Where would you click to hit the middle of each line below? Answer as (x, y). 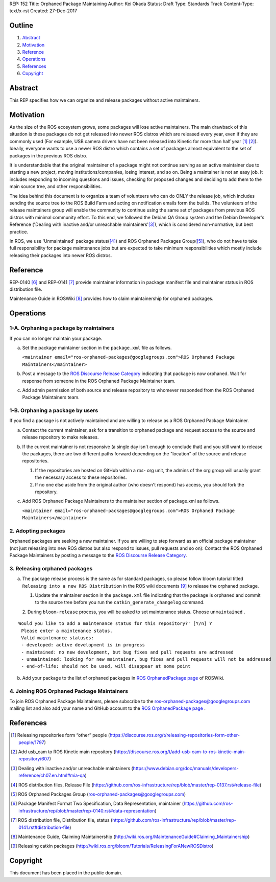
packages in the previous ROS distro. (48, 155)
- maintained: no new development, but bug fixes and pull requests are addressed (128, 652)
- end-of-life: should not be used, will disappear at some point (106, 666)
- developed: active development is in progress (83, 645)
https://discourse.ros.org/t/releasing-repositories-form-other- (175, 735)
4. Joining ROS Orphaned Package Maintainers (69, 691)
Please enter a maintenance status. (67, 631)
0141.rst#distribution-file (44, 827)
